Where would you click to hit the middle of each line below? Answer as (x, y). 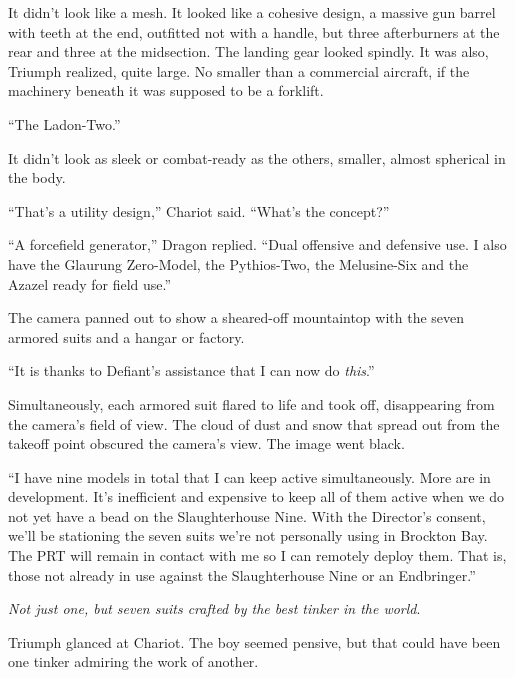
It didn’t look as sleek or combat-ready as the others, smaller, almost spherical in (257, 157)
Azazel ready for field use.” (90, 283)
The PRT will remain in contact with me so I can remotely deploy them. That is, (257, 555)
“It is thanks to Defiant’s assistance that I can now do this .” (191, 370)
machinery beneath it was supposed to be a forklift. (166, 90)
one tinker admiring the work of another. (133, 661)
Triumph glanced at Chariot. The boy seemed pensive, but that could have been (254, 641)
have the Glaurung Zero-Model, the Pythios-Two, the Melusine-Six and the (238, 263)
